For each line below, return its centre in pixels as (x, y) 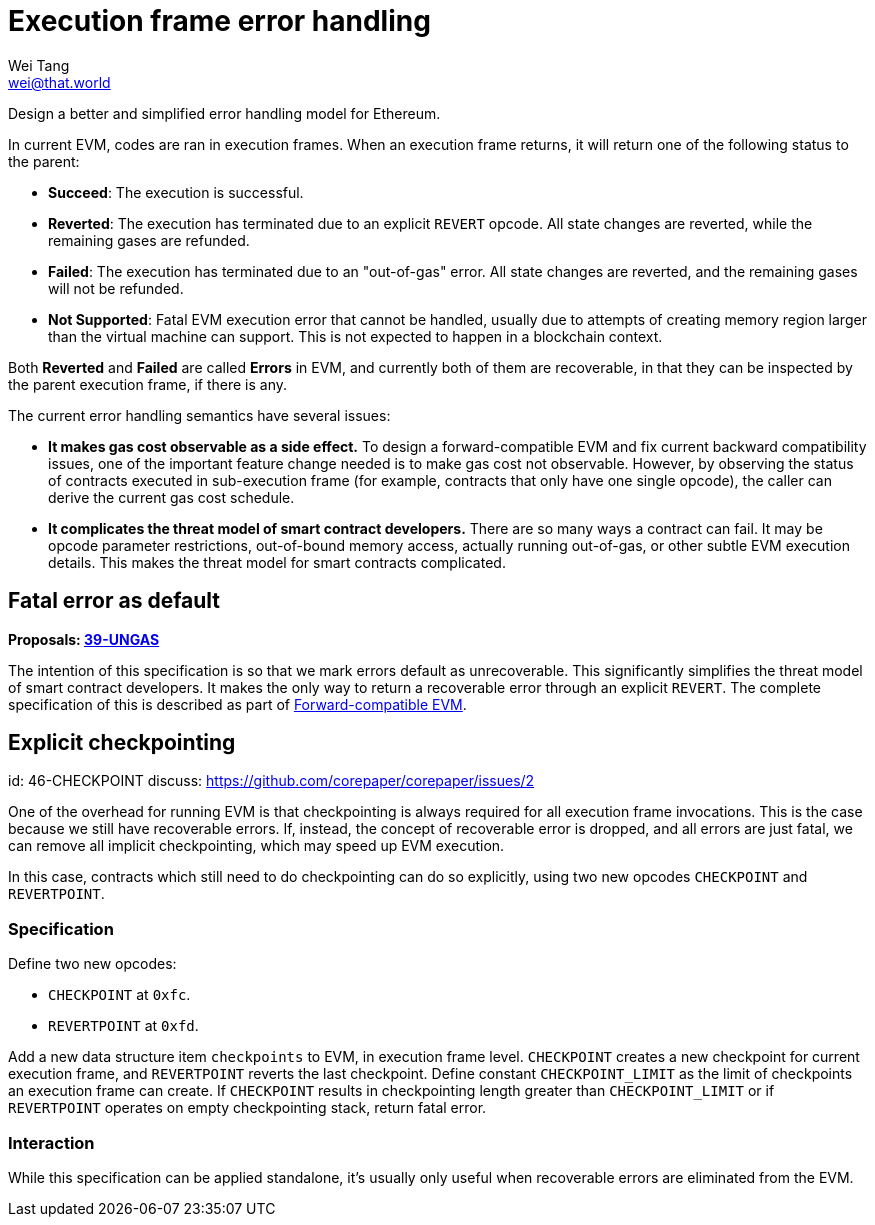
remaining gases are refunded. (149, 240)
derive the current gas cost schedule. (171, 497)
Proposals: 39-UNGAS (84, 639)
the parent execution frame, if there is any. (148, 384)
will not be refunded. (116, 288)
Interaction (51, 1142)
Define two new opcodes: (92, 964)
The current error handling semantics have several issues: (199, 415)
